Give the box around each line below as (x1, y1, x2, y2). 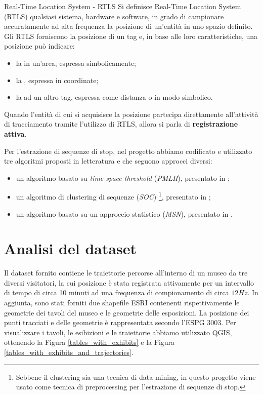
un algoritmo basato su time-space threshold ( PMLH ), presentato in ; (16, 172, 230, 183)
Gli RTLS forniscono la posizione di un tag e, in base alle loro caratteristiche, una (4, 30, 258, 41)
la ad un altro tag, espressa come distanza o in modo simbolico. (16, 92, 213, 102)
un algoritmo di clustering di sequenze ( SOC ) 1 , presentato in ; (16, 190, 211, 202)
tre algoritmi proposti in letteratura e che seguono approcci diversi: (4, 155, 212, 166)
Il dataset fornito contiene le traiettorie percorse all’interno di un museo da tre (4, 267, 248, 278)
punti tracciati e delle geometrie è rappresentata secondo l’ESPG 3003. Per (4, 317, 236, 328)
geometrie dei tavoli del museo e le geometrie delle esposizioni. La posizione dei (4, 307, 249, 318)
